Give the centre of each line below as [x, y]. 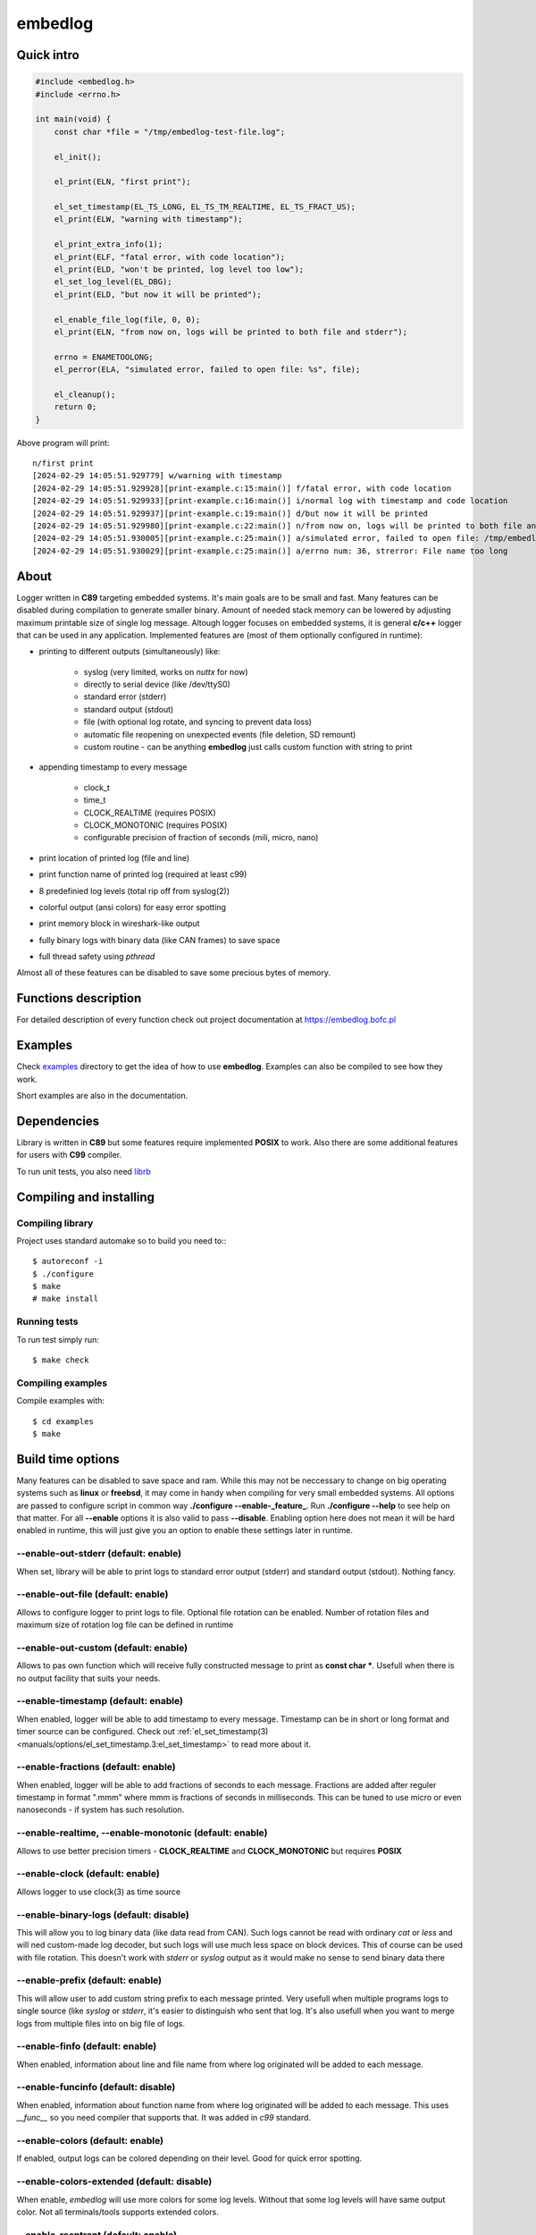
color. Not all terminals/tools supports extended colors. [117, 2212]
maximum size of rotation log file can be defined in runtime [125, 1625]
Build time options [68, 1459]
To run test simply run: [58, 1339]
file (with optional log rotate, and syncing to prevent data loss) [198, 722]
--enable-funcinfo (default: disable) [96, 2087]
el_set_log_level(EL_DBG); [113, 282]
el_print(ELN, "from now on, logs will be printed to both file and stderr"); [231, 332]
